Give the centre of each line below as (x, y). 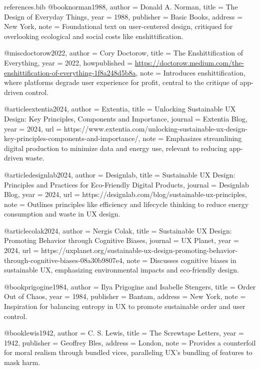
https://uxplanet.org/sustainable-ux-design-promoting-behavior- (139, 250)
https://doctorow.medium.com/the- (189, 62)
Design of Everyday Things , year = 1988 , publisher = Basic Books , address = (123, 16)
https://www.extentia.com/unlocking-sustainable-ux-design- (155, 128)
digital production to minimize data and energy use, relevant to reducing (115, 148)
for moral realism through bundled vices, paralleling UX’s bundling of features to (128, 352)
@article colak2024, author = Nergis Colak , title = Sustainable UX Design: (118, 230)
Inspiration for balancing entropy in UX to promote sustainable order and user (125, 306)
